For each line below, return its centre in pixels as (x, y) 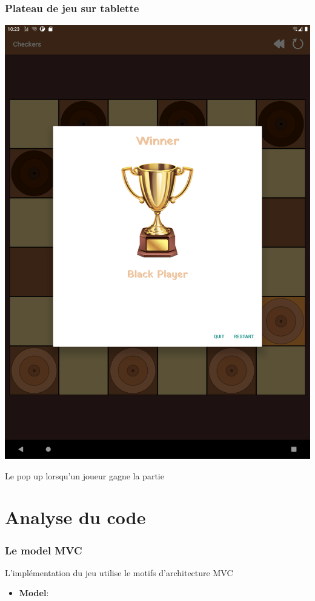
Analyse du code (75, 517)
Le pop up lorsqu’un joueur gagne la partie (85, 475)
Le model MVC (44, 550)
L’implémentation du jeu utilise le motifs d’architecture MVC (119, 572)
